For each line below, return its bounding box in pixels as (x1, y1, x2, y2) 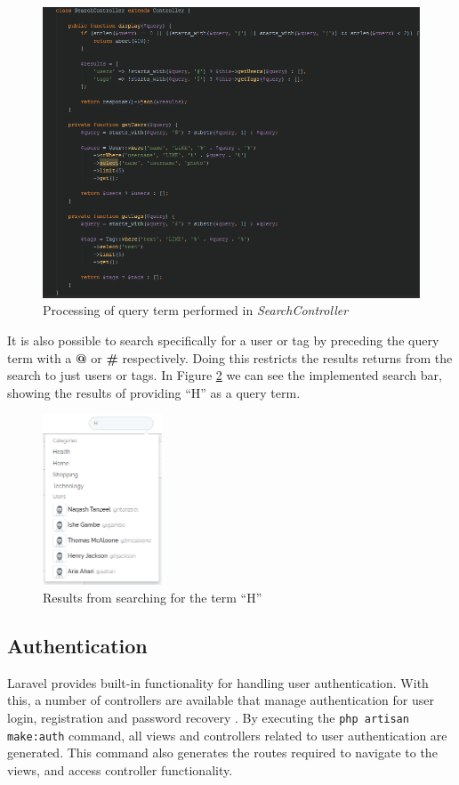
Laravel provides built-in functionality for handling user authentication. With (7, 673, 429, 692)
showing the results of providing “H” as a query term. (7, 383, 301, 401)
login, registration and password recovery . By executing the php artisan (7, 708, 409, 726)
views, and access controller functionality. (7, 760, 233, 779)
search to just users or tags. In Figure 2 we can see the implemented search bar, (7, 366, 442, 384)
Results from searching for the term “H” (43, 587, 262, 606)
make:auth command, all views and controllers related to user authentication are (7, 725, 447, 744)
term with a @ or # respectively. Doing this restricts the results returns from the (7, 348, 453, 367)
